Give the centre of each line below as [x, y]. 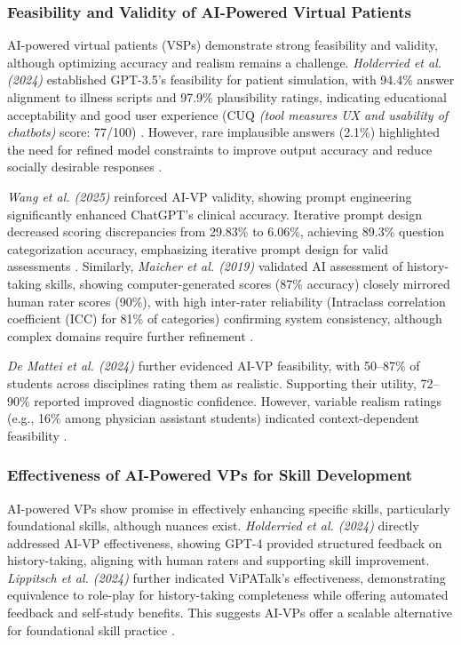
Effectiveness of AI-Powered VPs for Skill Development [210, 475]
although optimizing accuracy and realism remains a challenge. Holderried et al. [225, 62]
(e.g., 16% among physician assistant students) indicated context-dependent [214, 418]
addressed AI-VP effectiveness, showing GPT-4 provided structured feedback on [225, 542]
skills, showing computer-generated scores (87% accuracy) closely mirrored [248, 283]
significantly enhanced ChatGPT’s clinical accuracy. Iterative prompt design [215, 214]
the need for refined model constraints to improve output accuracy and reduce [220, 149]
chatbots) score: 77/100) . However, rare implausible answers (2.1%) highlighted [223, 132]
